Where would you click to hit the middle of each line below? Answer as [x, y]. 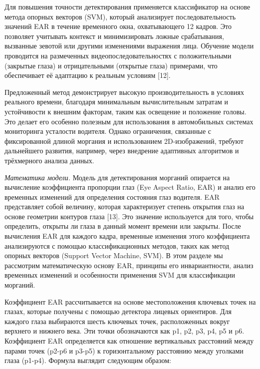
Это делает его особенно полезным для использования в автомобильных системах [129, 121]
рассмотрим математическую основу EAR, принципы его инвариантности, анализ [129, 265]
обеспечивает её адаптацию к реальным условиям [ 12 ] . [88, 75]
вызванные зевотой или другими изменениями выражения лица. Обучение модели [129, 46]
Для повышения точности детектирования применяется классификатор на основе [128, 6]
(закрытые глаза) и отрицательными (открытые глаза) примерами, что [111, 65]
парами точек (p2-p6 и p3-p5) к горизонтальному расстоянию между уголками [124, 350]
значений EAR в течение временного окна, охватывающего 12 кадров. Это [118, 26]
